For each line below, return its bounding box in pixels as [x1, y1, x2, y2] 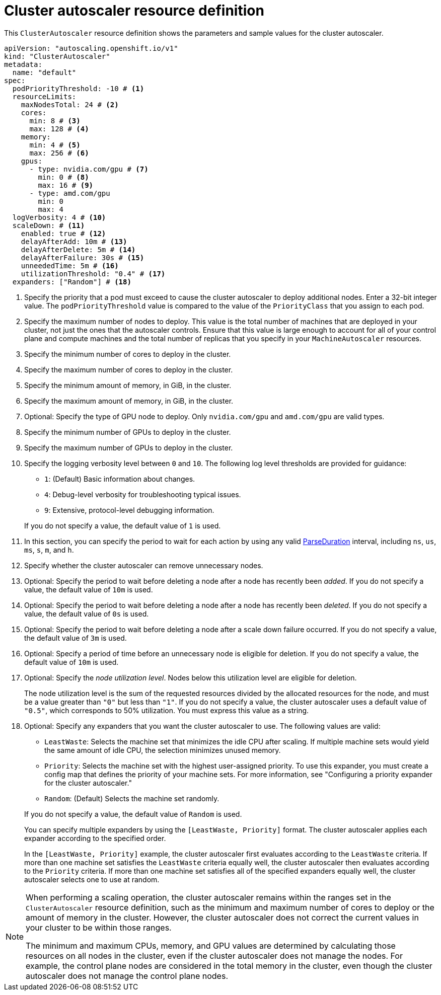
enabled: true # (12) [21, 229, 106, 238]
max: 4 [38, 205, 64, 213]
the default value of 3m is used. [24, 633, 127, 642]
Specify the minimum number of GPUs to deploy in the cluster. [24, 427, 231, 436]
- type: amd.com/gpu [29, 189, 110, 197]
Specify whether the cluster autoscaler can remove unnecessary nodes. [24, 561, 263, 570]
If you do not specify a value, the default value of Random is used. [24, 809, 242, 818]
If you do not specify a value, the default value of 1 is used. [24, 521, 221, 530]
